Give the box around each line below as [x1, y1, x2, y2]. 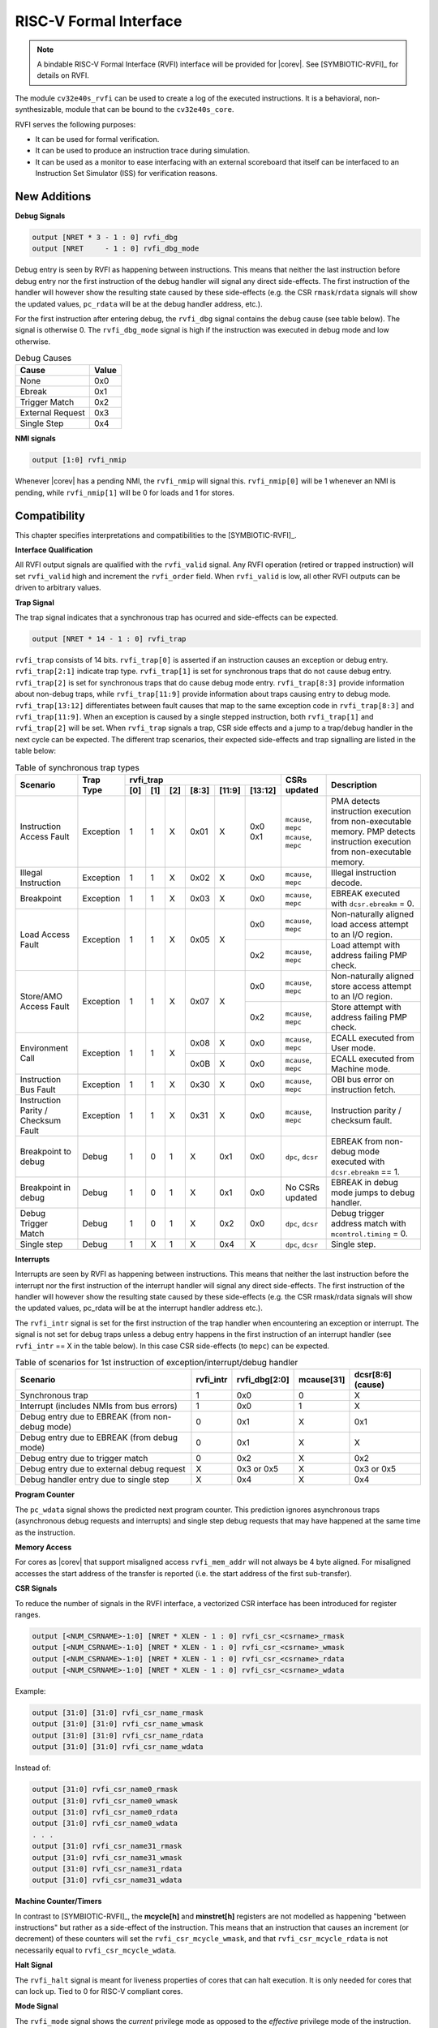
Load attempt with [331, 939, 401, 951]
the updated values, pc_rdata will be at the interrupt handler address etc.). [15, 1303, 263, 1313]
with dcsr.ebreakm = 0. [331, 897, 415, 909]
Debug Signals [15, 211, 66, 221]
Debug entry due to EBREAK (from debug [19, 1432, 178, 1443]
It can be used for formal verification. [35, 134, 160, 144]
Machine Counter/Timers [15, 1897, 102, 1906]
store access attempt [331, 980, 412, 991]
